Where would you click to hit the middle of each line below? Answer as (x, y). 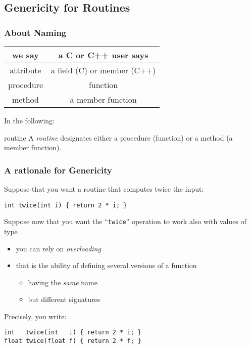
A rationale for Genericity (58, 170)
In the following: (29, 120)
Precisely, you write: (35, 316)
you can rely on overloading (58, 248)
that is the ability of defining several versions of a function (106, 265)
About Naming (35, 32)
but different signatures (64, 299)
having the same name (63, 282)
